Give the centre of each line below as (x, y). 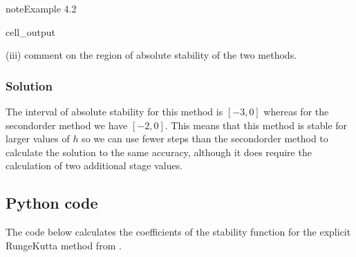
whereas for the (296, 111)
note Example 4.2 (41, 8)
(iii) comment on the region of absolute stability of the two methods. (151, 55)
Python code (52, 203)
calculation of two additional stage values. (94, 165)
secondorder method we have (67, 125)
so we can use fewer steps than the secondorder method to (205, 139)
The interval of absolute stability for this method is (114, 111)
